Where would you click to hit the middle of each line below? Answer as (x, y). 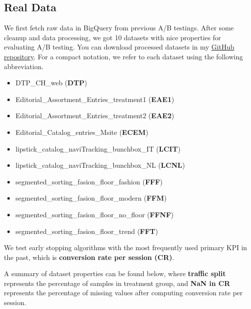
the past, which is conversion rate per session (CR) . (89, 257)
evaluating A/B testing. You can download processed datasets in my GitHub (119, 47)
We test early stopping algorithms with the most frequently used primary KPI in (125, 247)
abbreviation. (24, 66)
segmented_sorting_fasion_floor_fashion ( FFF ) (89, 181)
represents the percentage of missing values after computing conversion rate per (123, 293)
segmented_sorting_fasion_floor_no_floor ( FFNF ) (95, 214)
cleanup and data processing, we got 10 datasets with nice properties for (113, 37)
